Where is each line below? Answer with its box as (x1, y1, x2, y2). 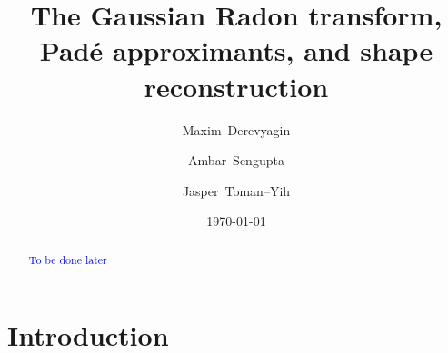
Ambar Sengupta (188, 151, 284, 170)
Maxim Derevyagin (182, 120, 291, 139)
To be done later (28, 251, 107, 267)
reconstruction (144, 67, 329, 104)
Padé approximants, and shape (39, 32, 433, 69)
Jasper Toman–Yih (182, 181, 291, 200)
